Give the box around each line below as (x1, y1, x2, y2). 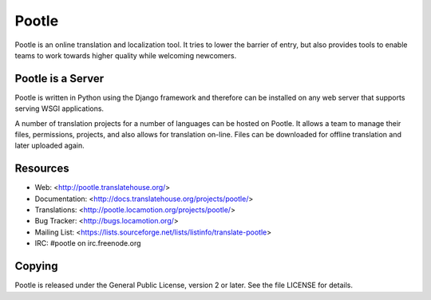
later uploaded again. (14, 140, 85, 151)
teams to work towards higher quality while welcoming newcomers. (14, 50, 237, 60)
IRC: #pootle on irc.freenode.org (34, 239, 141, 248)
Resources (14, 162, 69, 176)
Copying (14, 259, 58, 273)
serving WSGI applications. (14, 104, 104, 113)
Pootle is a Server (14, 72, 105, 85)
